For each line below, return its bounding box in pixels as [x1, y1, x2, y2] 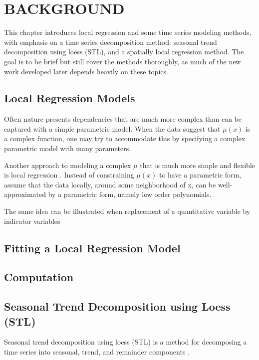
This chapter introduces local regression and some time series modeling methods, [4, 27, 252, 37]
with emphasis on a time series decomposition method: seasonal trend [4, 36, 217, 47]
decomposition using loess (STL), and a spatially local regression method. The [4, 46, 244, 57]
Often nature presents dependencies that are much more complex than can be [4, 114, 242, 124]
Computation [4, 269, 74, 285]
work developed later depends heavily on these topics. [4, 66, 168, 76]
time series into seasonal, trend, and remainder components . [4, 346, 190, 357]
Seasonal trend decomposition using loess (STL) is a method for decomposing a [4, 337, 247, 347]
